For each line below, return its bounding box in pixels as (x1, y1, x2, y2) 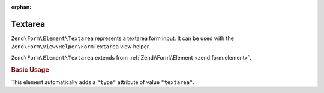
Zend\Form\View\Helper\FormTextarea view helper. (11, 43, 151, 50)
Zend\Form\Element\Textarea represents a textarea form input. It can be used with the (11, 35, 234, 42)
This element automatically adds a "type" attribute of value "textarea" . (11, 78, 194, 86)
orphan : (11, 4, 32, 10)
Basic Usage (11, 66, 49, 74)
